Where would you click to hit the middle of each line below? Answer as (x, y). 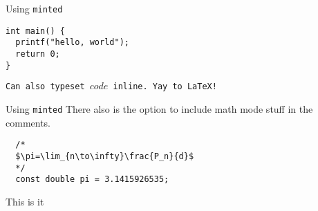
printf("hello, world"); (72, 43)
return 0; (38, 54)
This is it (25, 201)
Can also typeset (45, 87)
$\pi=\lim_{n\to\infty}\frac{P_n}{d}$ (105, 156)
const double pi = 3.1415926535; (92, 180)
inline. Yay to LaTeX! (165, 87)
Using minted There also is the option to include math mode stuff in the (159, 108)
